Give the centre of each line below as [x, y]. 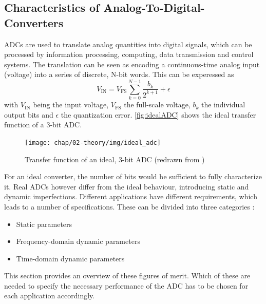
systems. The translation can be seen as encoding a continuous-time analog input [132, 64]
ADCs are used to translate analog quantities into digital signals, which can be [128, 44]
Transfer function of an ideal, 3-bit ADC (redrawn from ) [115, 159]
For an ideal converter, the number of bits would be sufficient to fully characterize [133, 176]
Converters [34, 22]
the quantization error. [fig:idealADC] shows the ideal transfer [158, 114]
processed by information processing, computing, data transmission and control [129, 54]
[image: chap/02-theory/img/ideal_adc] [93, 142]
